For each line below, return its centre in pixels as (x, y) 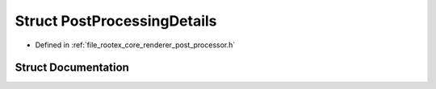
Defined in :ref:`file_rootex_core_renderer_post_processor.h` (135, 45)
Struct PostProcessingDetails (116, 21)
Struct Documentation (72, 68)
